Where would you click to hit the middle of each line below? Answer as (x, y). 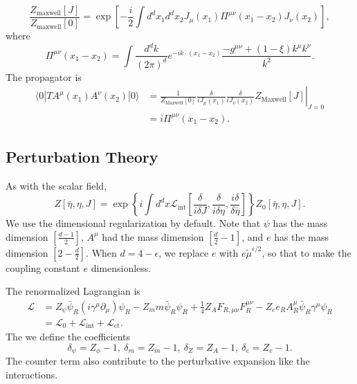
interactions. (32, 374)
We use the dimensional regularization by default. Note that (133, 223)
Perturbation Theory (82, 156)
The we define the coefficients (68, 337)
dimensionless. (121, 267)
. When (101, 252)
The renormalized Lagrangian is (73, 291)
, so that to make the (306, 252)
